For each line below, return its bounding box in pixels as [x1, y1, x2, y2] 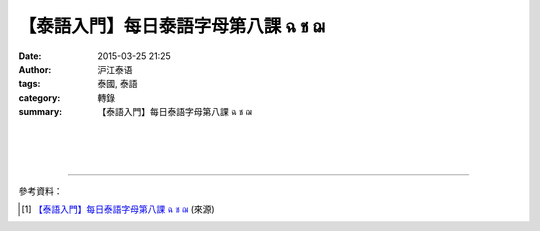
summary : [18, 106, 63, 118]
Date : [18, 50, 42, 62]
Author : [18, 63, 52, 75]
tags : [18, 78, 41, 90]
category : [18, 91, 61, 104]
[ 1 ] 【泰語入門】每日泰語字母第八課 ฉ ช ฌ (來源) [21, 203, 215, 215]
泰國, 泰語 [97, 78, 138, 90]
